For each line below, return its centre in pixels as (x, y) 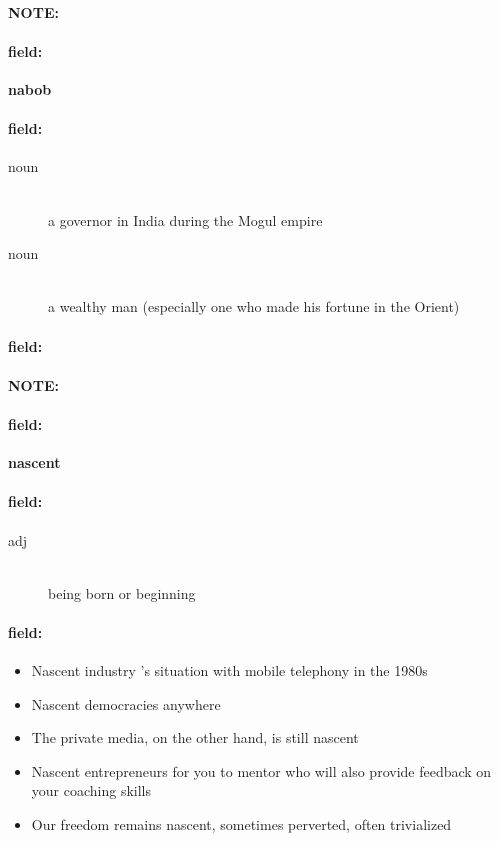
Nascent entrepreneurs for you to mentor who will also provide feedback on (261, 770)
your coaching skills (91, 790)
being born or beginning (122, 592)
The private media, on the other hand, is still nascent (195, 737)
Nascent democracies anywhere (126, 703)
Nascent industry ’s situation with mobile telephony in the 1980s (229, 670)
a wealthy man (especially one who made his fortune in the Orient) (254, 306)
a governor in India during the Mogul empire (185, 219)
